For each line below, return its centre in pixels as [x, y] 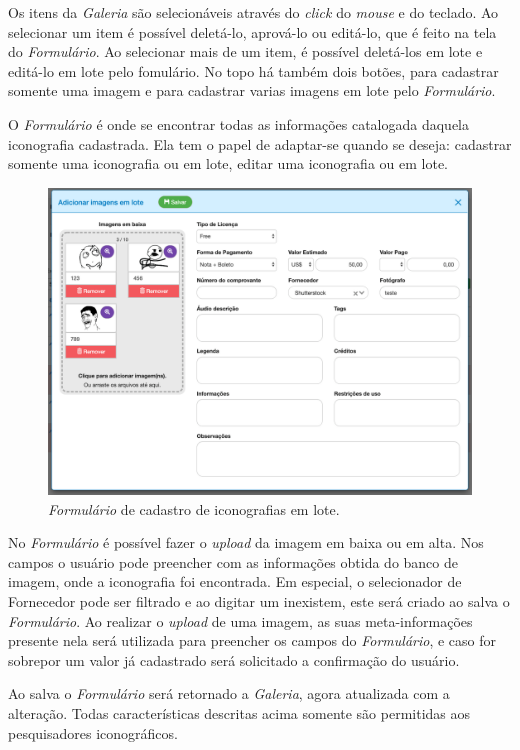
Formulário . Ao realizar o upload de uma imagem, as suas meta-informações [240, 620]
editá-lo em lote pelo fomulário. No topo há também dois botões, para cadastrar [253, 70]
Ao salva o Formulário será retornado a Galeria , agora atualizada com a [229, 693]
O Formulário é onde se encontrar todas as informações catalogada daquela [238, 123]
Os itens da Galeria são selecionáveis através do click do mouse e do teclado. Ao [253, 12]
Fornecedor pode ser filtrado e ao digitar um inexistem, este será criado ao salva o [259, 600]
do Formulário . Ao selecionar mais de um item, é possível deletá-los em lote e [245, 51]
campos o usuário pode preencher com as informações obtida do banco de [233, 561]
